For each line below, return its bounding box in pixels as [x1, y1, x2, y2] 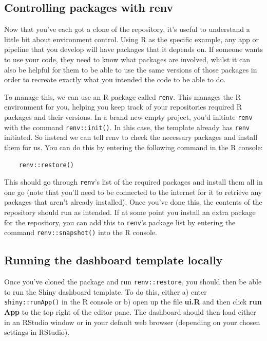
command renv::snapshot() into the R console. [4, 227, 157, 238]
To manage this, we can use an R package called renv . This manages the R [4, 91, 241, 102]
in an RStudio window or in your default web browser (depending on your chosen [4, 316, 260, 327]
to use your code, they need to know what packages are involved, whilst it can [4, 53, 250, 64]
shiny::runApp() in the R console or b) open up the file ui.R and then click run [4, 296, 262, 307]
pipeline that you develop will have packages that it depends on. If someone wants [4, 44, 263, 55]
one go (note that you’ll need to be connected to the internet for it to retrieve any [4, 186, 262, 197]
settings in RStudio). [4, 327, 70, 337]
